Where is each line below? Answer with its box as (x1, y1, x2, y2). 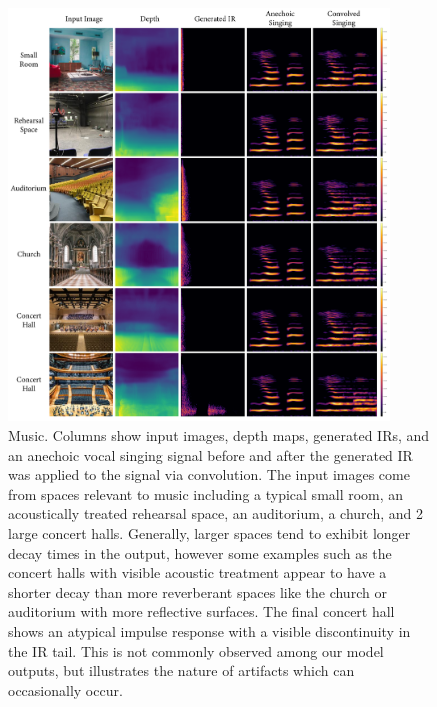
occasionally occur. (8, 679, 123, 700)
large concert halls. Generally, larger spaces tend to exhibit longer (8, 523, 411, 544)
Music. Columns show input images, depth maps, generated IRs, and (8, 425, 430, 446)
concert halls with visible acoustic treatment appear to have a (8, 562, 387, 583)
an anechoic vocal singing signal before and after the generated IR (8, 444, 413, 465)
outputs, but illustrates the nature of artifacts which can (8, 660, 355, 681)
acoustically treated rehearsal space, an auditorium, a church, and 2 (8, 503, 423, 524)
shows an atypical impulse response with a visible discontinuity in (8, 621, 411, 642)
